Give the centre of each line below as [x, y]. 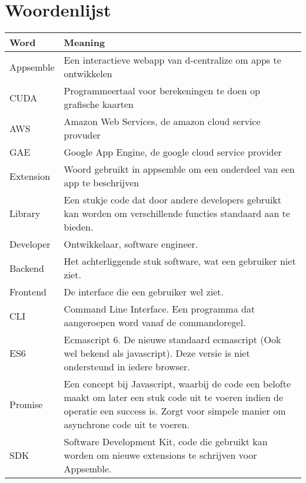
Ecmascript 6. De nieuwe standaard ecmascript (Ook [172, 340]
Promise [26, 404]
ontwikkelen [88, 74]
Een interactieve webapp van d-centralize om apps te [172, 60]
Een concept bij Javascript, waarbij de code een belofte [177, 384]
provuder [82, 135]
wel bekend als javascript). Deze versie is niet [157, 353]
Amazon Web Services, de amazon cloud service [162, 121]
